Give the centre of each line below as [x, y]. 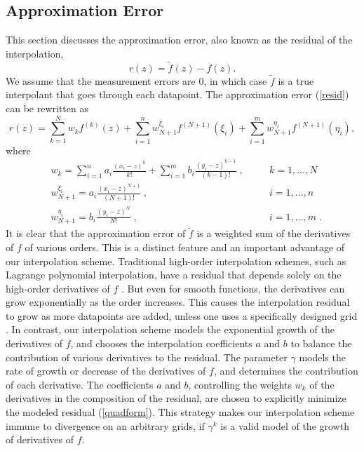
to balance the [321, 343]
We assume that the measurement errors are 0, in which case [136, 80]
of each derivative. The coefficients [80, 384]
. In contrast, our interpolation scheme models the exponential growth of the [170, 329]
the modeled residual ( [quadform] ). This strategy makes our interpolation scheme [180, 412]
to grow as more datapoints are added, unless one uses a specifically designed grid [182, 315]
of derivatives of [40, 439]
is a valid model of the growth [285, 425]
